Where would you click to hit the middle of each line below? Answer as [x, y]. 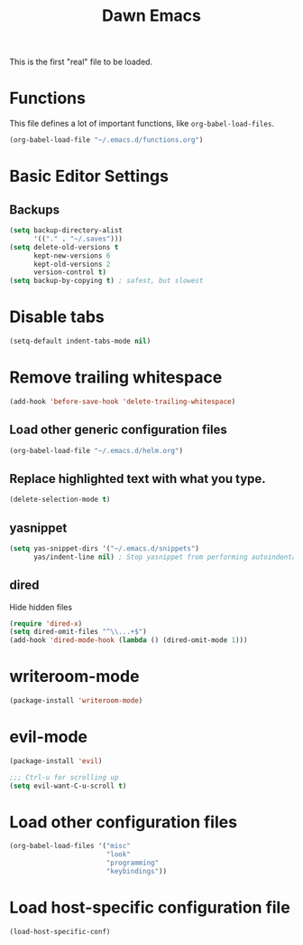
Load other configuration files [123, 822]
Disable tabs [57, 317]
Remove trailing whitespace [116, 378]
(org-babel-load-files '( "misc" [70, 846]
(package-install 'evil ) [56, 761]
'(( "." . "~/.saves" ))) [78, 239]
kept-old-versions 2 [72, 264]
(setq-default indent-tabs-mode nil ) [80, 341]
